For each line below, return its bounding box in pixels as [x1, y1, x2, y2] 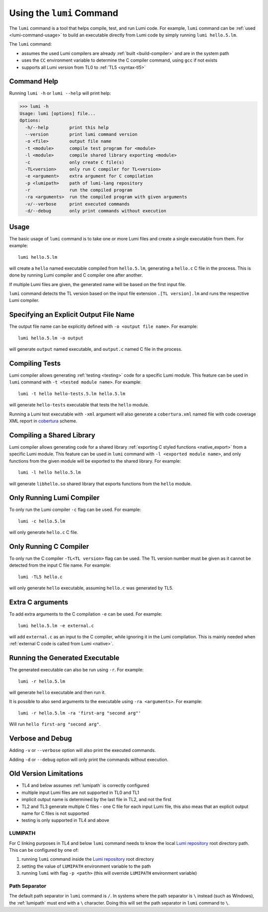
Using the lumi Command [9, 7, 119, 18]
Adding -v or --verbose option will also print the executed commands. [9, 747, 156, 753]
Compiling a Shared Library [9, 431, 95, 439]
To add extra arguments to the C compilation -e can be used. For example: [9, 611, 162, 617]
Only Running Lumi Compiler [9, 494, 100, 502]
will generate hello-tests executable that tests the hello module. [9, 402, 149, 408]
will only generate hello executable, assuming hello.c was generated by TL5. [9, 585, 174, 591]
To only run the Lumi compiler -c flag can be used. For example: [9, 507, 141, 512]
